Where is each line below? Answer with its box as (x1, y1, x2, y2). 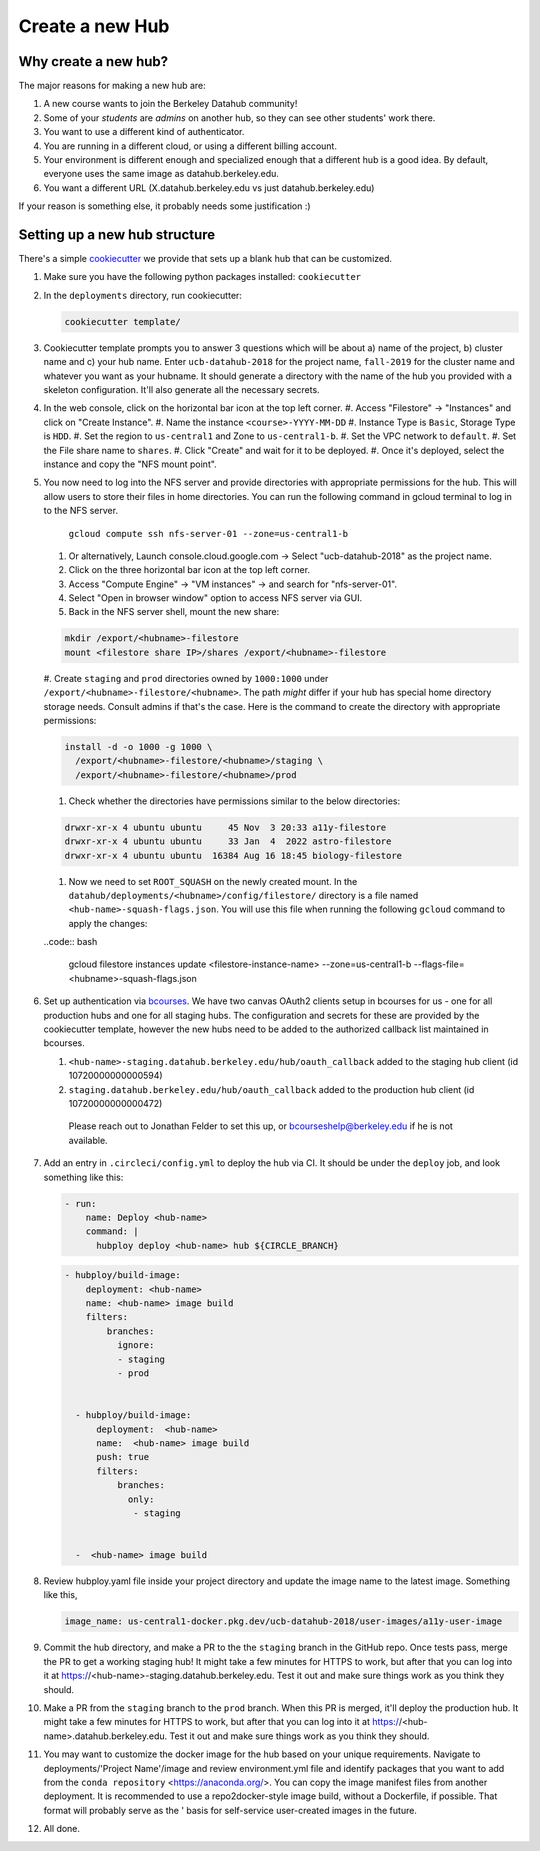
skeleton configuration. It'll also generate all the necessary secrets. (43, 384, 320, 396)
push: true (96, 1451, 150, 1463)
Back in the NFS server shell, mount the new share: (68, 606, 280, 618)
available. (68, 1134, 109, 1146)
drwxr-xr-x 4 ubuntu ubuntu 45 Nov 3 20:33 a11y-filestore (64, 821, 387, 833)
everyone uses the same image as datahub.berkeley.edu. (43, 168, 280, 180)
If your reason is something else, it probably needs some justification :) (18, 200, 311, 212)
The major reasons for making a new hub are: (18, 80, 207, 92)
